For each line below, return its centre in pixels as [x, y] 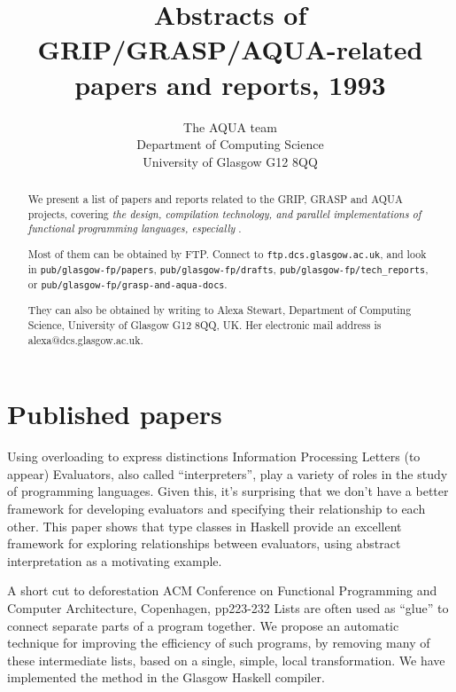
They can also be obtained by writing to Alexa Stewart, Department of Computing [220, 310]
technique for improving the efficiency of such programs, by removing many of [219, 643]
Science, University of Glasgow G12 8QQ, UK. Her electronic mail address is [205, 324]
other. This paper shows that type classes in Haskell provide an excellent [205, 526]
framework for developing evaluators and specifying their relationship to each [216, 508]
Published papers [115, 414]
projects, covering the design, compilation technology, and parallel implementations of [224, 213]
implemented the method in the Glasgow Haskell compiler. [166, 677]
